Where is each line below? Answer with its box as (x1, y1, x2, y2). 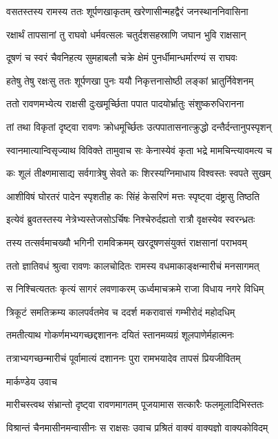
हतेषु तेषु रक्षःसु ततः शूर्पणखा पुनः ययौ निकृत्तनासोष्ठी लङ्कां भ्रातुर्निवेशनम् (6, 73, 254, 87)
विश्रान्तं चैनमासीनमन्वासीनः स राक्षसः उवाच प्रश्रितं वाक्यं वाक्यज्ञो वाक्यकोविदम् (6, 420, 268, 434)
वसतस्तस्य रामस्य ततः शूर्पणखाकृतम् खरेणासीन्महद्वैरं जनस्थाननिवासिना (6, 4, 248, 18)
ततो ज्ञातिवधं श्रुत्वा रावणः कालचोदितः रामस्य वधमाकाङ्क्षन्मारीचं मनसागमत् (6, 258, 259, 272)
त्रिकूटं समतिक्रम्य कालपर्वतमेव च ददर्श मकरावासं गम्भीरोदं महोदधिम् (6, 304, 235, 319)
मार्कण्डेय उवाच (6, 374, 57, 388)
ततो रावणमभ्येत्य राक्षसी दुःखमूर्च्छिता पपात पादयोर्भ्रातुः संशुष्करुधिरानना (6, 96, 244, 111)
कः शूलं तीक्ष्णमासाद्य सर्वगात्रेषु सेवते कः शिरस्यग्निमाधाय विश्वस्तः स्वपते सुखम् (6, 166, 271, 180)
